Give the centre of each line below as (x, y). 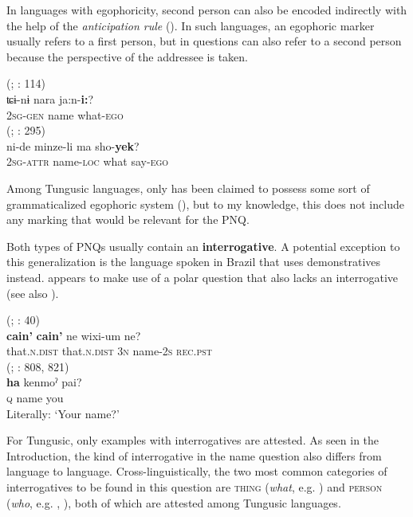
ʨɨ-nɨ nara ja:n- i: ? (50, 98)
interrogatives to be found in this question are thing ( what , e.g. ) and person (195, 487)
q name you (35, 398)
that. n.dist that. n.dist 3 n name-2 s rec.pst (109, 351)
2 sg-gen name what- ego (65, 114)
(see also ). (33, 293)
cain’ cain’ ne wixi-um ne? (74, 335)
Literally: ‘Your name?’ (63, 413)
